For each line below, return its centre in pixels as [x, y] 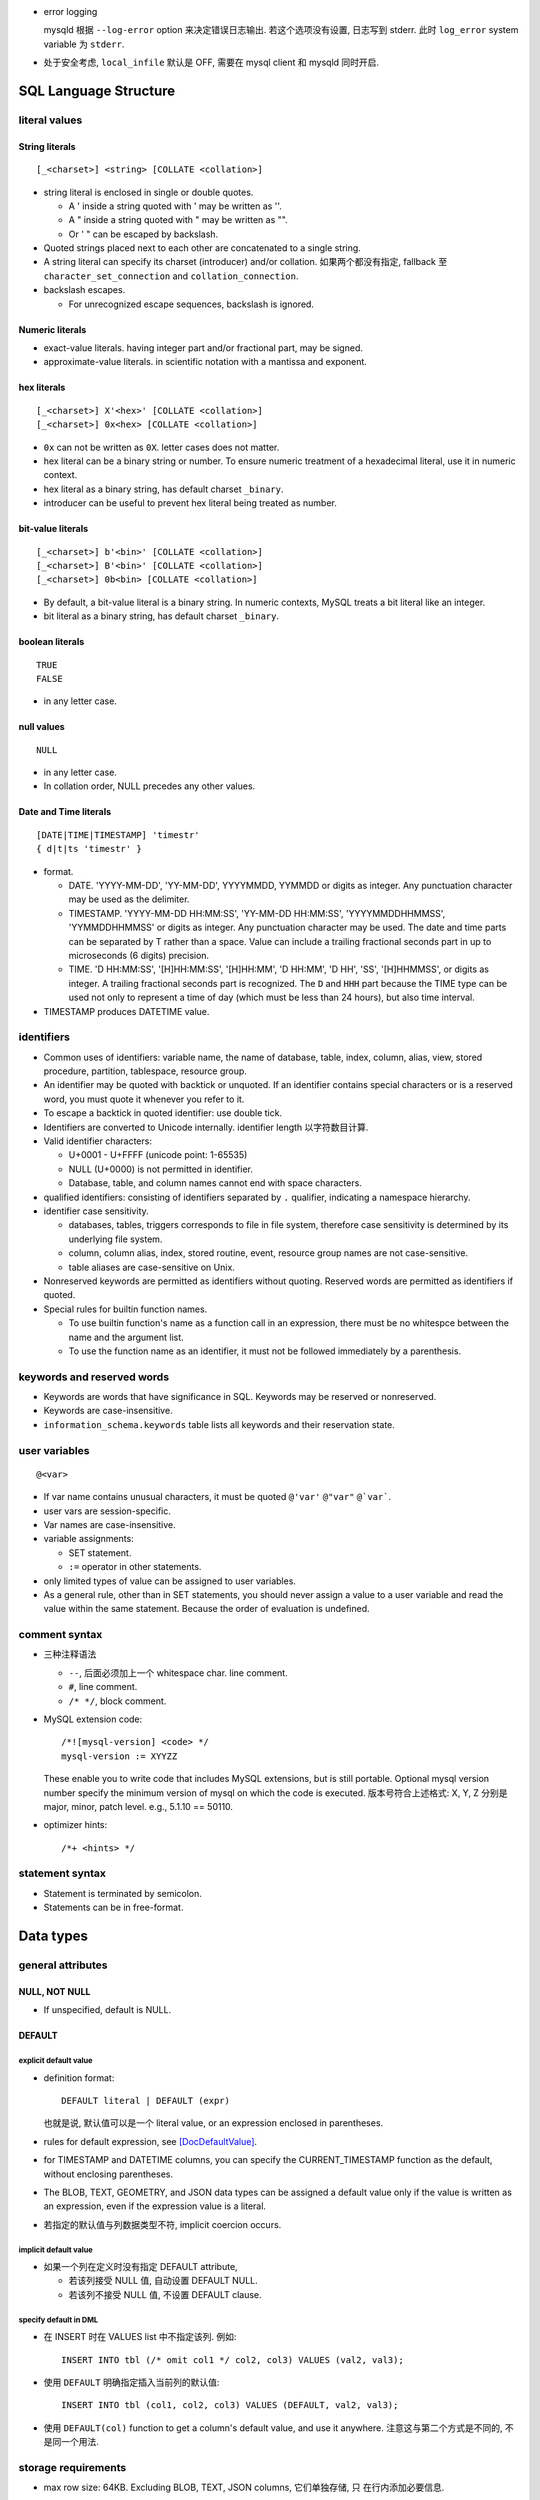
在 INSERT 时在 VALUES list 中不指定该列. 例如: [140, 2337]
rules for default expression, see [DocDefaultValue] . [150, 2141]
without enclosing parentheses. [108, 2174]
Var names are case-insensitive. [109, 1524]
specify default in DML [58, 2320]
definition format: [79, 2077]
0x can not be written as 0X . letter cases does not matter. [161, 447]
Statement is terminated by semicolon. [122, 1893]
